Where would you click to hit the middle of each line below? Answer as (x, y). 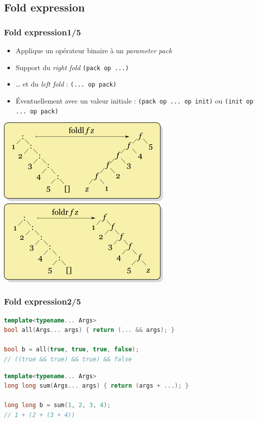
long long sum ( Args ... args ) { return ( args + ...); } (96, 386)
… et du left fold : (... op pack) (66, 84)
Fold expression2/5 (43, 301)
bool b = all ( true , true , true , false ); (72, 350)
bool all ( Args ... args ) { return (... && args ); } (89, 330)
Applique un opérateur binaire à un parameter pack (94, 50)
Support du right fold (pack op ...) (72, 67)
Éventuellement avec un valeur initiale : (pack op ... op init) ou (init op (134, 100)
